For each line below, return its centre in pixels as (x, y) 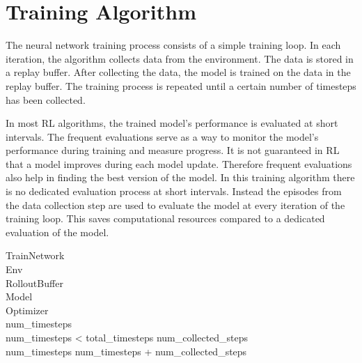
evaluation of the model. (57, 232)
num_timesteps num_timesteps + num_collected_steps (126, 351)
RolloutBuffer (34, 283)
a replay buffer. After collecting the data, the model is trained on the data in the (178, 72)
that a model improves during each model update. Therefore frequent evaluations (179, 163)
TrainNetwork (35, 255)
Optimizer (27, 310)
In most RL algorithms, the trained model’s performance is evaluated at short (172, 123)
